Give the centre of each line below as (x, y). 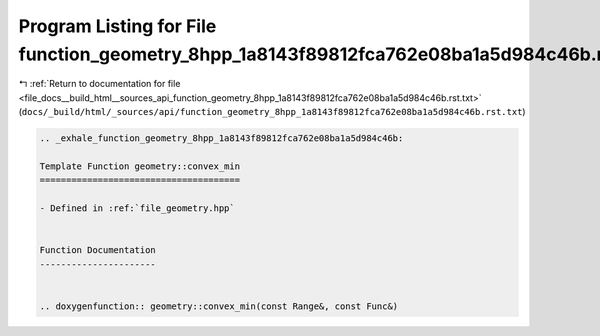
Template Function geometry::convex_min (139, 166)
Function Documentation (98, 250)
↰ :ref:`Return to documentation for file (99, 84)
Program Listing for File (117, 26)
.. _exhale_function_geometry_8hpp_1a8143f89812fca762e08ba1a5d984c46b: (221, 138)
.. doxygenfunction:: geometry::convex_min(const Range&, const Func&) (219, 306)
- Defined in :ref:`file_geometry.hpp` (137, 208)
